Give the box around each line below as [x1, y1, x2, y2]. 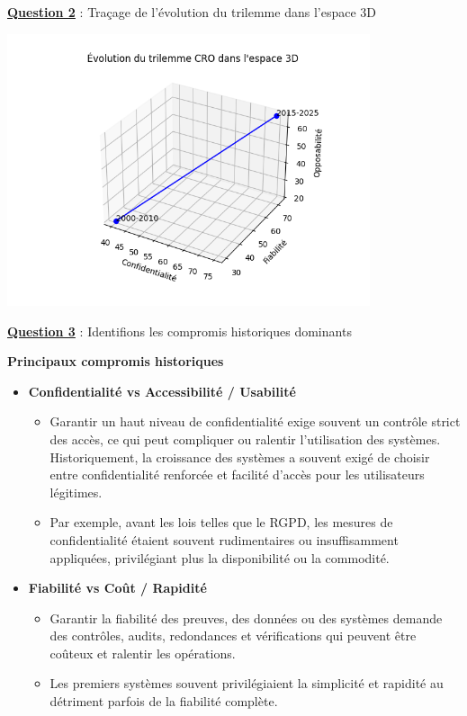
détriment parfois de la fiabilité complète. [49, 692, 278, 711]
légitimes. [49, 482, 103, 501]
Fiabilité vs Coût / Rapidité [28, 578, 207, 597]
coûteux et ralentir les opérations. [49, 643, 236, 662]
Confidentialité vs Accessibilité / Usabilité [28, 381, 296, 400]
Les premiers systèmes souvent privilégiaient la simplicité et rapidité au [49, 674, 444, 693]
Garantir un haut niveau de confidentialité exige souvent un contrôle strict [49, 412, 461, 431]
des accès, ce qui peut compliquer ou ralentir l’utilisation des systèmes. [49, 429, 441, 448]
